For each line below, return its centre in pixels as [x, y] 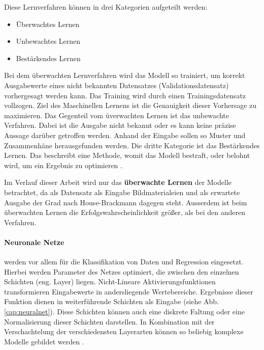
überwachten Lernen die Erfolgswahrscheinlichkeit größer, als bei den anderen [125, 212]
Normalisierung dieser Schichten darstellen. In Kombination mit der [109, 321]
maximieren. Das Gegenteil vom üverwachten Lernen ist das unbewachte [117, 115]
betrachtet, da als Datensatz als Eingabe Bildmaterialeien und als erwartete [122, 192]
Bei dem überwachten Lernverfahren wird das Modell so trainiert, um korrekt [125, 75]
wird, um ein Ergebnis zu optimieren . [63, 165]
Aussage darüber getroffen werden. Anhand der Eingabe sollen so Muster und [125, 135]
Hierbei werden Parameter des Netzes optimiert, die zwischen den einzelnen [122, 271]
